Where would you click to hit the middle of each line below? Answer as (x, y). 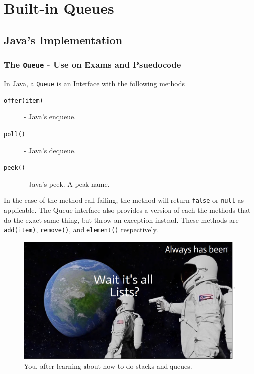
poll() (15, 134)
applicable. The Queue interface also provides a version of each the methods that (127, 210)
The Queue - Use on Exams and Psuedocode (93, 64)
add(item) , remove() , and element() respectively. (81, 230)
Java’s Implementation (63, 40)
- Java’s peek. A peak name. (67, 183)
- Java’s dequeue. (50, 150)
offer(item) (24, 101)
